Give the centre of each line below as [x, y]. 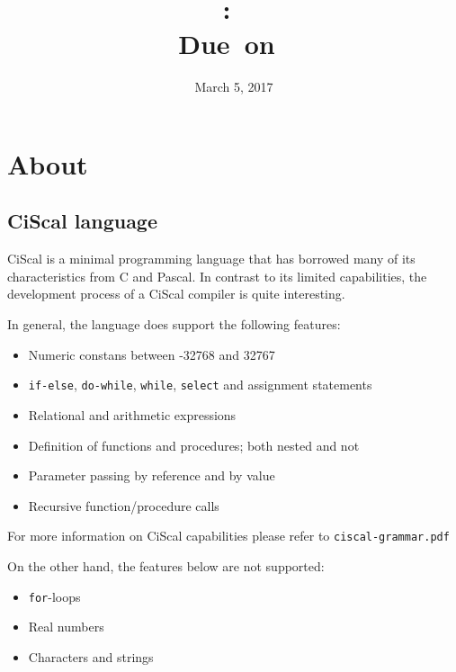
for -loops [54, 596]
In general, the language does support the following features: [174, 324]
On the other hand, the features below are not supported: [166, 565]
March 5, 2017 [234, 87]
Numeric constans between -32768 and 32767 [152, 354]
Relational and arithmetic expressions [132, 414]
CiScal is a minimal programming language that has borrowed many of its [211, 259]
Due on [227, 44]
